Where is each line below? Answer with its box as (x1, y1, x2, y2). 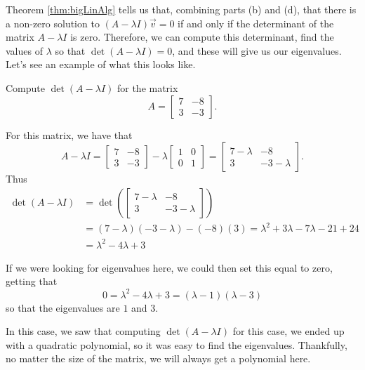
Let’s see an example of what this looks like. (6, 57, 196, 72)
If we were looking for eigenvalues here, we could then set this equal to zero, (6, 260, 333, 275)
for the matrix (117, 80, 178, 95)
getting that (6, 274, 58, 289)
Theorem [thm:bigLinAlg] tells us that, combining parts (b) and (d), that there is (6, 2, 357, 16)
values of (6, 43, 43, 58)
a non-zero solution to (6, 15, 100, 30)
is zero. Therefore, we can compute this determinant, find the (70, 29, 334, 44)
